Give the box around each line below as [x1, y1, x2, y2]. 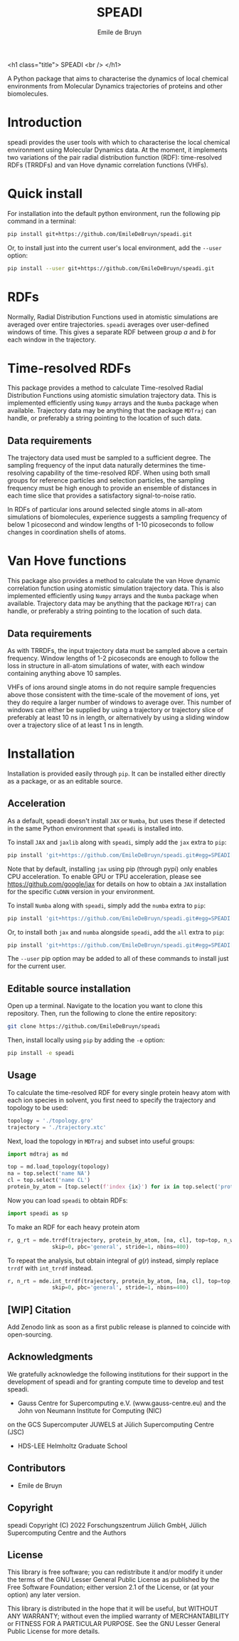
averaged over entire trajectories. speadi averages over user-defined [7, 320, 209, 329]
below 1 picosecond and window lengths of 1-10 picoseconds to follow [7, 520, 214, 529]
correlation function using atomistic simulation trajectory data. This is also [7, 584, 224, 592]
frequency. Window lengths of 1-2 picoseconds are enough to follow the [7, 654, 219, 662]
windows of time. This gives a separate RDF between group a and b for [7, 327, 216, 336]
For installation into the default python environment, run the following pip [7, 209, 221, 217]
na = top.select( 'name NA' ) [7, 1170, 91, 1177]
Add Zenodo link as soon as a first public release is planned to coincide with [7, 1323, 230, 1332]
